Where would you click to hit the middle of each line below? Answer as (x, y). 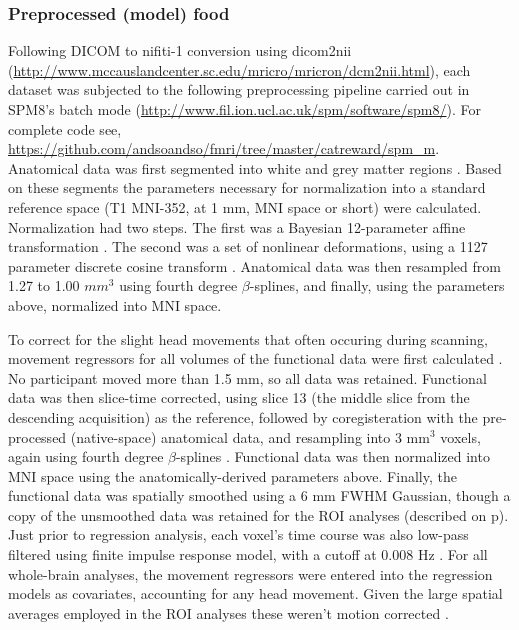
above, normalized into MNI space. (115, 304)
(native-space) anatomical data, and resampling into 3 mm (250, 436)
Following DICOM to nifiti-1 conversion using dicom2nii (180, 50)
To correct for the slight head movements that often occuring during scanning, (248, 338)
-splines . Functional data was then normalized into (332, 456)
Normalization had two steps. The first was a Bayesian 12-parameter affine (237, 226)
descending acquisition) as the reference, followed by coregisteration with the (243, 416)
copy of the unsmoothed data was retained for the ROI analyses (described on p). (258, 514)
